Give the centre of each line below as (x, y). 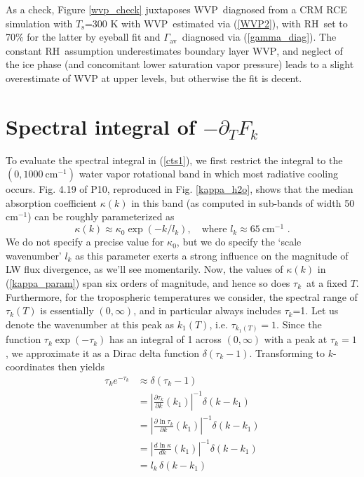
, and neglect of (310, 50)
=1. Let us (316, 310)
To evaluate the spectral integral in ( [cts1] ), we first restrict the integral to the (174, 160)
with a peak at (296, 339)
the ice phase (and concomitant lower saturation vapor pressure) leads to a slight (180, 64)
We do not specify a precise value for (85, 242)
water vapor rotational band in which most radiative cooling (208, 174)
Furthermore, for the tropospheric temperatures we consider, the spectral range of (182, 296)
